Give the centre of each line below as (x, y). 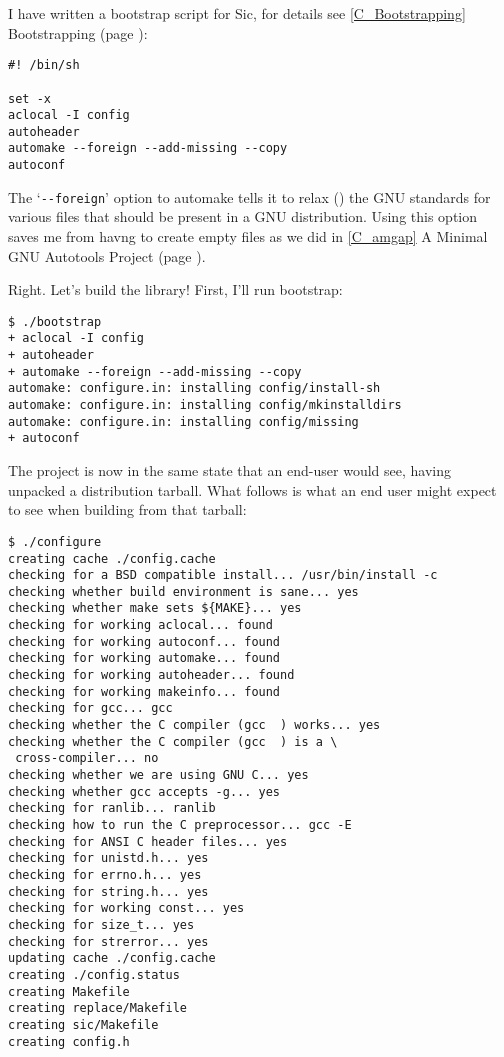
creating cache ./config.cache (112, 558)
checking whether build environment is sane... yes (183, 591)
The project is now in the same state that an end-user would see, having (229, 470)
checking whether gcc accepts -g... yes (144, 791)
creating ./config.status (94, 974)
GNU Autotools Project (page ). (107, 255)
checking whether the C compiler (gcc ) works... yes (194, 725)
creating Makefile (69, 991)
